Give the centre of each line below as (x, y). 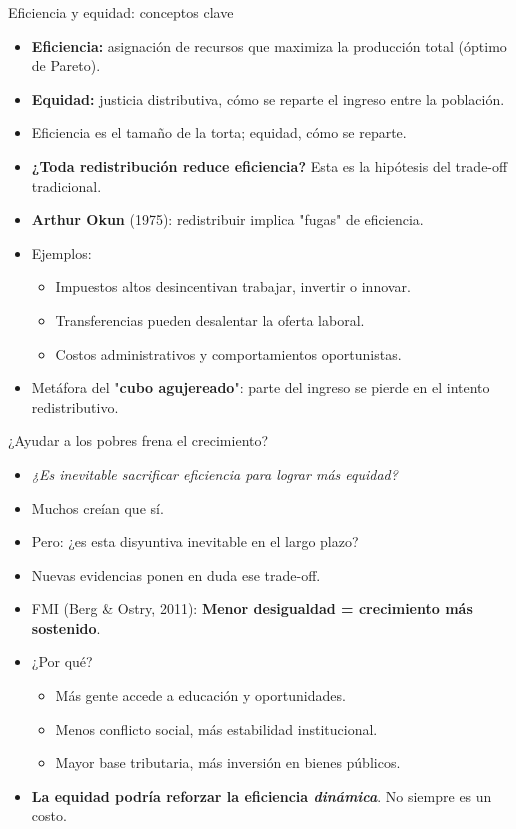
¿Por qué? (62, 661)
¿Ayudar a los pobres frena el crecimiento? (138, 440)
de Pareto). (66, 65)
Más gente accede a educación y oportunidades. (200, 695)
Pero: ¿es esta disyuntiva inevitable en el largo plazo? (195, 541)
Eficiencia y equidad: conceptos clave (121, 12)
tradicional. (66, 185)
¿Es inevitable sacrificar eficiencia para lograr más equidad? (214, 473)
